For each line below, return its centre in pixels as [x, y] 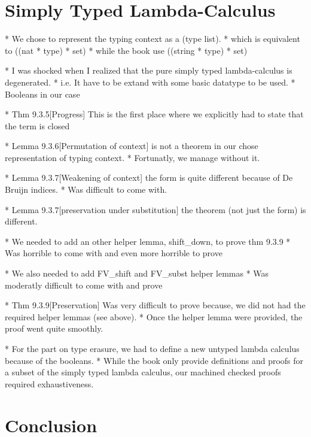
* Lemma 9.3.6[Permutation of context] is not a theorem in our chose [132, 146]
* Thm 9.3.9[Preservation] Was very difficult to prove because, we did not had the [155, 305]
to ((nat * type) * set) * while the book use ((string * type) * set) [126, 50]
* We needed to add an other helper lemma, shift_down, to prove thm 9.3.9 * [148, 241]
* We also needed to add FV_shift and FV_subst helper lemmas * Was [137, 273]
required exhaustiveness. [49, 383]
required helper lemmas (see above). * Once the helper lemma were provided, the [154, 316]
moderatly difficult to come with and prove [84, 285]
